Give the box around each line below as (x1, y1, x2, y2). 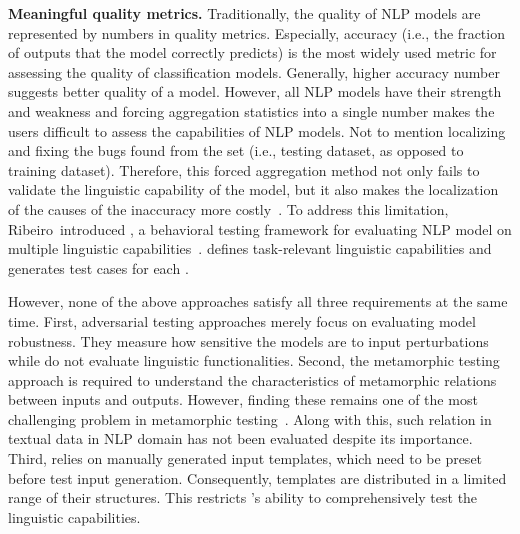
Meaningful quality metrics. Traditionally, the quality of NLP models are (8, 3, 481, 23)
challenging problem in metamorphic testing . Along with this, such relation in (8, 408, 492, 429)
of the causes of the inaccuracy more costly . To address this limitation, (8, 198, 449, 219)
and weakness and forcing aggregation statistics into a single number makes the (8, 100, 495, 121)
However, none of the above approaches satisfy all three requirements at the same (8, 291, 508, 312)
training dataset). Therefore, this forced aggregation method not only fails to (8, 159, 480, 180)
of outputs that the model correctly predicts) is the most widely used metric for (8, 42, 497, 63)
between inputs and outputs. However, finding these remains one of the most (8, 389, 478, 410)
